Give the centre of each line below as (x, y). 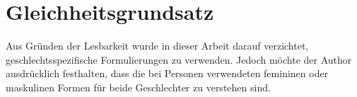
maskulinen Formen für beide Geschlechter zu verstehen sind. (138, 87)
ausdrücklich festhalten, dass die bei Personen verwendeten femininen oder (167, 73)
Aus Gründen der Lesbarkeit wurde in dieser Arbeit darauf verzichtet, (157, 46)
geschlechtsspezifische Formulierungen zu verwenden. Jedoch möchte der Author (179, 59)
